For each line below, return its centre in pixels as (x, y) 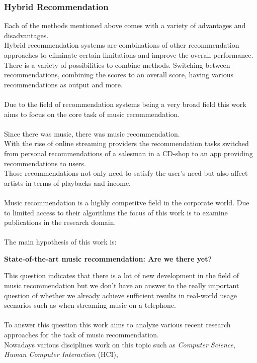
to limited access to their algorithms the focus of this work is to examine (116, 212)
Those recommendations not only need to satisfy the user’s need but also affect (126, 173)
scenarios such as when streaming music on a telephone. (90, 305)
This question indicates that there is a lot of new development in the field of (121, 275)
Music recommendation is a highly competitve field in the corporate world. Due (127, 202)
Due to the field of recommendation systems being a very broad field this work (125, 104)
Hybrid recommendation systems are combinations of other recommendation (122, 45)
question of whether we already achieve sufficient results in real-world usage (120, 295)
